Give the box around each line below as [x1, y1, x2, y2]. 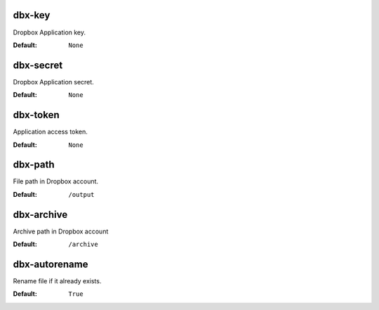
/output [68, 190, 95, 198]
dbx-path [13, 159, 55, 171]
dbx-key [13, 9, 51, 21]
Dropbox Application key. [13, 28, 86, 37]
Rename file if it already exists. [13, 277, 102, 285]
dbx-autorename [13, 258, 88, 270]
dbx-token [13, 109, 60, 121]
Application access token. [13, 127, 88, 136]
